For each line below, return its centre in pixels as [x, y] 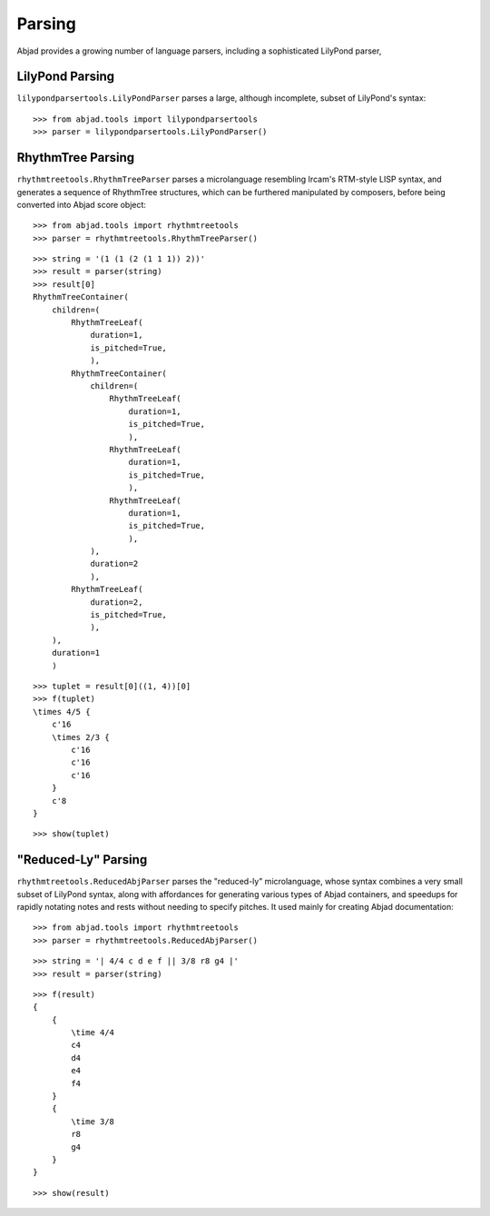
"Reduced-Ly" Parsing [82, 860]
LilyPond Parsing [66, 77]
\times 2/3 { [80, 737]
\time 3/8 [93, 1121]
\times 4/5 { [62, 712]
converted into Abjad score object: [82, 204]
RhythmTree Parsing [76, 158]
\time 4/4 [93, 1033]
